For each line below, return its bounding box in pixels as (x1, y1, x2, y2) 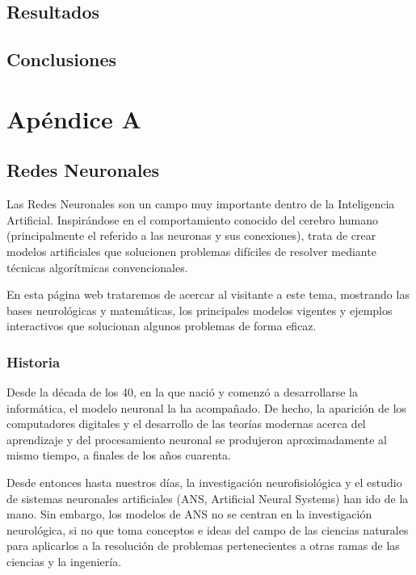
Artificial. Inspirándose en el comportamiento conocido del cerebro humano (6, 211, 379, 228)
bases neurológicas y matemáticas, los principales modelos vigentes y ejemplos (6, 301, 393, 318)
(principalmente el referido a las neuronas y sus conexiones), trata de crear (6, 227, 376, 244)
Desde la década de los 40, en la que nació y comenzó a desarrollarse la (6, 384, 358, 401)
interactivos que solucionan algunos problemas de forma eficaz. (6, 317, 317, 334)
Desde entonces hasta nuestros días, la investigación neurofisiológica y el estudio (6, 474, 402, 491)
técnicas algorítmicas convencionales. (6, 258, 188, 275)
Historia (6, 351, 61, 371)
